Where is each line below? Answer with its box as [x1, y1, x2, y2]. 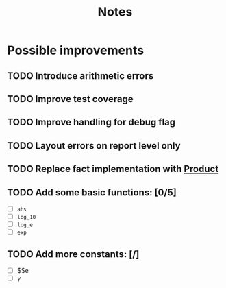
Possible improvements [7, 43, 145, 58]
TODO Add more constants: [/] [7, 248, 140, 260]
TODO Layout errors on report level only [7, 140, 181, 152]
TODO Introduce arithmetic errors [7, 70, 154, 82]
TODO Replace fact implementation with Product [7, 163, 219, 175]
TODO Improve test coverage [7, 93, 134, 105]
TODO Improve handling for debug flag [7, 117, 176, 128]
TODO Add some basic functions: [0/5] [7, 187, 177, 198]
